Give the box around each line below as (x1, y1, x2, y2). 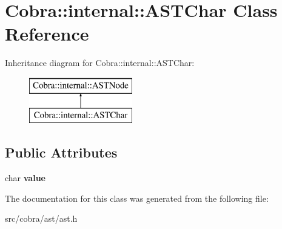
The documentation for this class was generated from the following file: (5, 191, 269, 204)
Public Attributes (5, 143, 118, 162)
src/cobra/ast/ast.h (5, 212, 78, 225)
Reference (5, 21, 89, 46)
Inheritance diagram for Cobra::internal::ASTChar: (5, 56, 195, 69)
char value (5, 171, 45, 184)
